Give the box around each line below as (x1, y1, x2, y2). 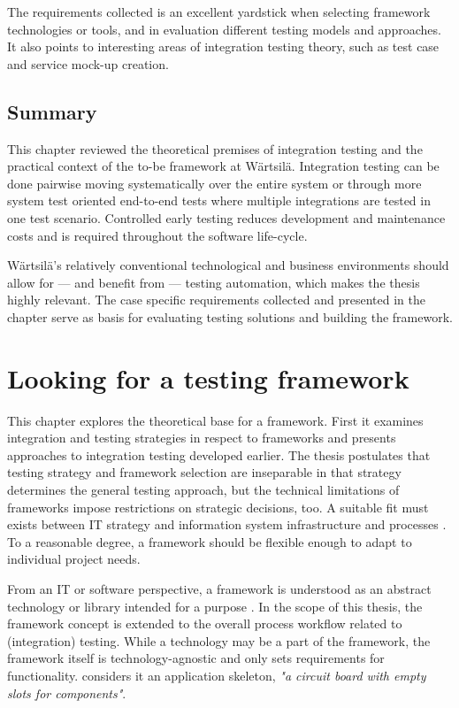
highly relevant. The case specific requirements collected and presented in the (7, 290, 425, 309)
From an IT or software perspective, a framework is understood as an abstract (7, 579, 432, 597)
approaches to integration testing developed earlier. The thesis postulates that (7, 445, 431, 464)
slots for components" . (7, 683, 126, 702)
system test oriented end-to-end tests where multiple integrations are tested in (7, 191, 431, 210)
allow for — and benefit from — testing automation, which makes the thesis (7, 273, 420, 291)
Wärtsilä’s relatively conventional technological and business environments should (7, 256, 449, 274)
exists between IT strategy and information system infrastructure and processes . (7, 515, 447, 534)
